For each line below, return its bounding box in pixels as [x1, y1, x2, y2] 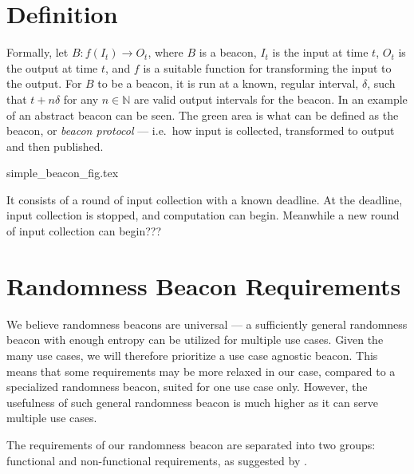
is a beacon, [199, 44, 257, 61]
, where [148, 44, 183, 61]
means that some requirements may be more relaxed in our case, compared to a [6, 362, 396, 379]
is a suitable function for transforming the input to [143, 59, 392, 76]
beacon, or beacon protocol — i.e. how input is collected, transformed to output [6, 122, 395, 139]
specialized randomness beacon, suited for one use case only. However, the [6, 378, 368, 395]
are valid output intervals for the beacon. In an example [133, 90, 408, 107]
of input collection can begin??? [6, 223, 162, 239]
